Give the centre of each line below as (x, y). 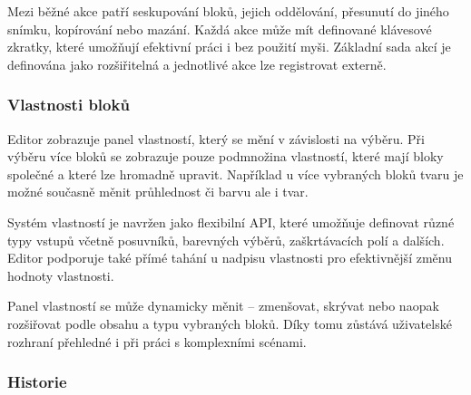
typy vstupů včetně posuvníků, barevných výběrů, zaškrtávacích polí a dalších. (226, 240)
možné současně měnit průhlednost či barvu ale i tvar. (158, 192)
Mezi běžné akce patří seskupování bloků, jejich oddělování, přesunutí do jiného (228, 11)
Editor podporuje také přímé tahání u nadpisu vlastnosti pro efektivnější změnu (230, 258)
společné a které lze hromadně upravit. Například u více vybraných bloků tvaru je (235, 173)
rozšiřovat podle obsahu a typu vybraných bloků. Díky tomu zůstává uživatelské (230, 323)
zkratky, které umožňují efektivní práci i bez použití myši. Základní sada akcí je (229, 47)
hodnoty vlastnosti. (61, 275)
